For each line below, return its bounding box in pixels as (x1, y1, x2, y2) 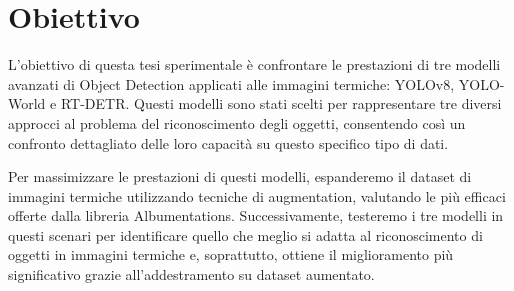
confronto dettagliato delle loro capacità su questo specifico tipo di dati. (8, 132, 449, 153)
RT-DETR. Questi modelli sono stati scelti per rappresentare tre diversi (60, 93, 502, 114)
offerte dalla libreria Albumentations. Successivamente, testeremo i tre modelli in (8, 205, 504, 226)
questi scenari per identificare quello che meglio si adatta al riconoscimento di (8, 224, 483, 245)
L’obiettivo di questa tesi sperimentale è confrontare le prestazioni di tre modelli (8, 54, 501, 75)
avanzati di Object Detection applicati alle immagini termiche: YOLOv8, (8, 73, 455, 94)
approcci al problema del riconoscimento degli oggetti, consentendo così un (8, 112, 466, 133)
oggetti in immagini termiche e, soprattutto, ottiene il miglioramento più (8, 244, 454, 265)
